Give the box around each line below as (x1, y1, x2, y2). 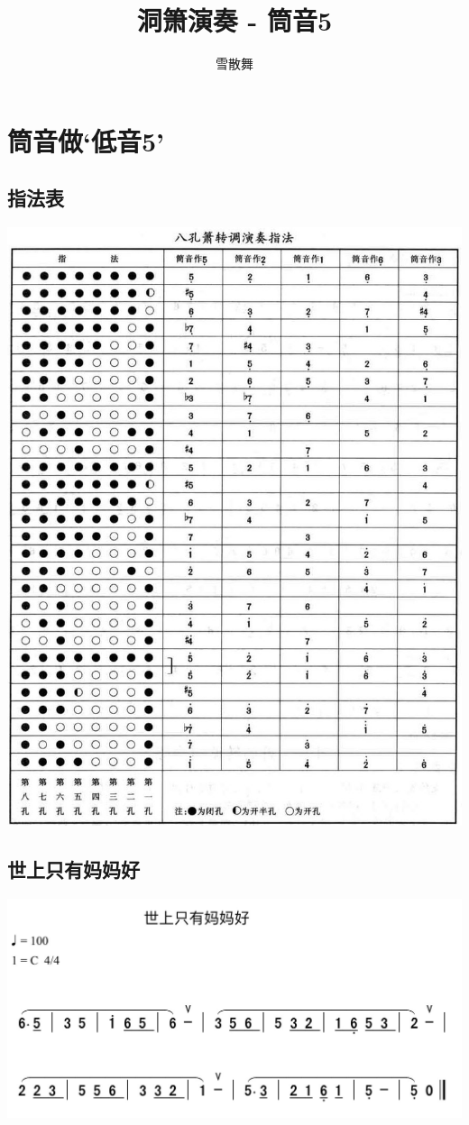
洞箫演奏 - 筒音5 (136, 2, 333, 39)
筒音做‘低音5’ (7, 122, 164, 159)
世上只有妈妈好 (7, 855, 140, 883)
